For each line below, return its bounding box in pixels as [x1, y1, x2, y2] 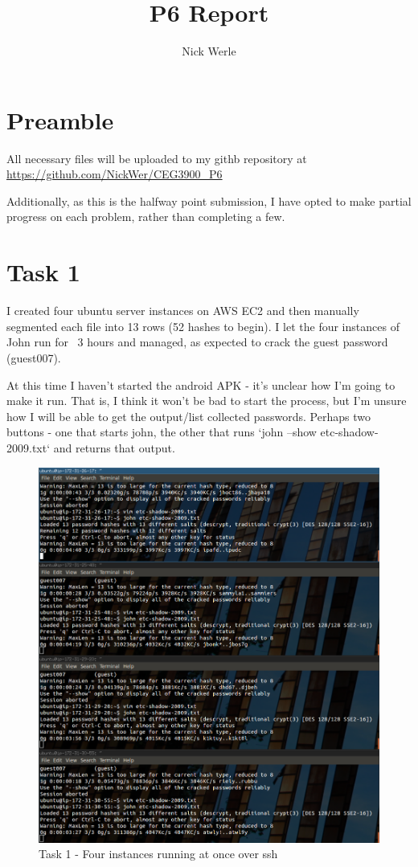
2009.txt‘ [6, 439, 51, 456]
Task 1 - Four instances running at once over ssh [39, 845, 278, 862]
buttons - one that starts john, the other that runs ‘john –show [6, 423, 317, 440]
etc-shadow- [320, 423, 379, 440]
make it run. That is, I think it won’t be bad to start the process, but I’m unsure [6, 392, 407, 409]
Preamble [6, 103, 114, 136]
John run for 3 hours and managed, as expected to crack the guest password [6, 333, 388, 350]
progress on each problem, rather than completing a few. [6, 208, 285, 225]
